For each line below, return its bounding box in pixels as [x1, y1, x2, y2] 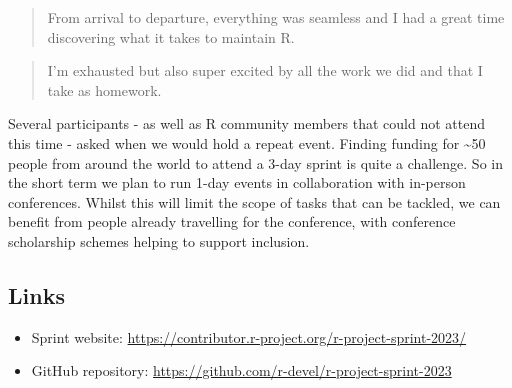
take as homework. [47, 79, 162, 100]
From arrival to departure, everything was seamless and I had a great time [47, 7, 505, 27]
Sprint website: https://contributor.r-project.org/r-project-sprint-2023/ [31, 326, 467, 347]
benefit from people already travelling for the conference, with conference [8, 211, 456, 232]
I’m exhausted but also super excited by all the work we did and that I [47, 60, 483, 81]
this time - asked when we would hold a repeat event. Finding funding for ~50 [8, 132, 486, 153]
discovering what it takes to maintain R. [47, 26, 295, 47]
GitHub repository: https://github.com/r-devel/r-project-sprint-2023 [31, 360, 452, 381]
